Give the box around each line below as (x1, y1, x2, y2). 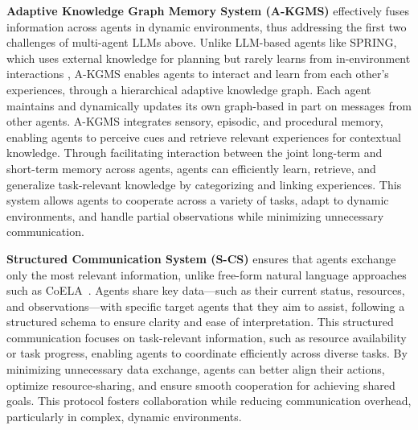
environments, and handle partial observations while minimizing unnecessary (6, 207, 384, 224)
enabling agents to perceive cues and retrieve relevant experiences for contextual (6, 128, 401, 145)
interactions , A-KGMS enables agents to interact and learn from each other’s (6, 65, 389, 82)
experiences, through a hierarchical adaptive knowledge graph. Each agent (6, 81, 371, 97)
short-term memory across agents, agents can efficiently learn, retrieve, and (6, 159, 376, 176)
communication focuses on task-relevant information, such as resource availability (6, 329, 407, 345)
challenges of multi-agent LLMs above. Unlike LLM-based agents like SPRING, (6, 34, 397, 51)
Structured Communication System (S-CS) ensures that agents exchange (6, 250, 396, 267)
